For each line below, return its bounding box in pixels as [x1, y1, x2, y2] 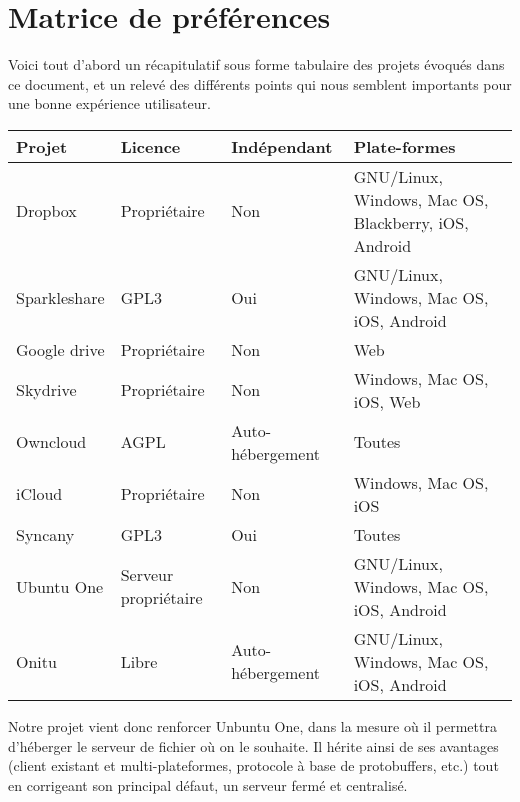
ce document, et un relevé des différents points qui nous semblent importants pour [8, 73, 512, 94]
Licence [120, 134, 181, 158]
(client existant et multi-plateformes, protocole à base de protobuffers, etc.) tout [8, 755, 499, 776]
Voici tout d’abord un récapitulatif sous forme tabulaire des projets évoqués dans [8, 54, 505, 75]
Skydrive [16, 378, 77, 402]
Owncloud [16, 430, 87, 454]
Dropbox [16, 199, 77, 223]
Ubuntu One [16, 574, 104, 598]
